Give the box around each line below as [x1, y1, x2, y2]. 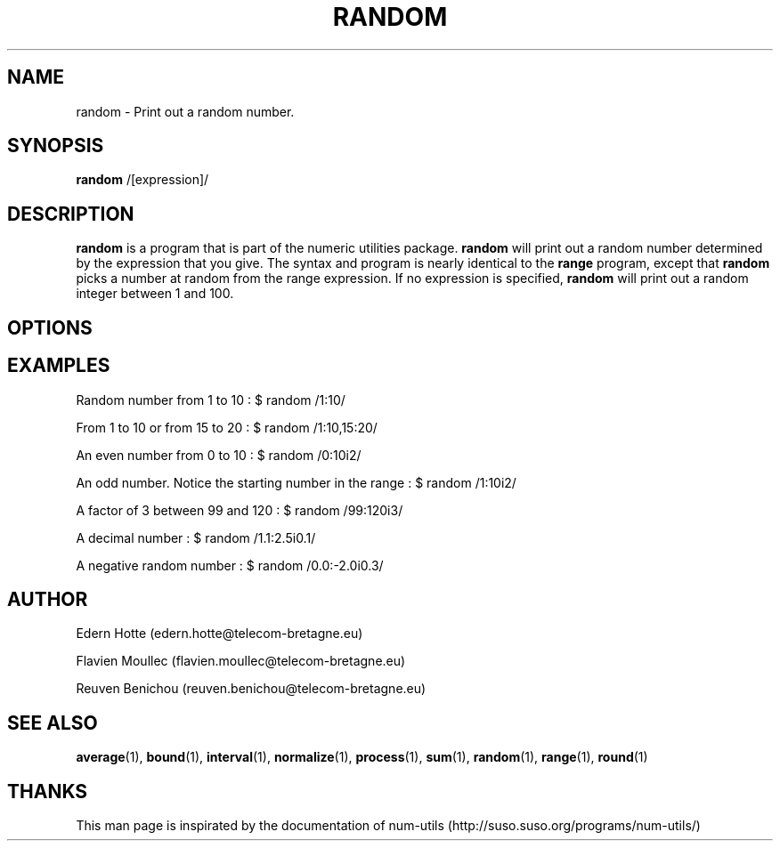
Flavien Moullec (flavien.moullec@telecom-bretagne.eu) [76, 653, 406, 669]
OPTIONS [7, 316, 93, 339]
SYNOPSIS [7, 134, 104, 157]
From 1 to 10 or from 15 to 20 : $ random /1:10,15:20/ [76, 419, 378, 435]
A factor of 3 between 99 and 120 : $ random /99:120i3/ [76, 502, 403, 518]
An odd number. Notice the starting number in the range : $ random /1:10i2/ [76, 474, 516, 490]
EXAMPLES [7, 354, 110, 377]
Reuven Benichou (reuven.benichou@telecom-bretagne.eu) [76, 681, 427, 697]
